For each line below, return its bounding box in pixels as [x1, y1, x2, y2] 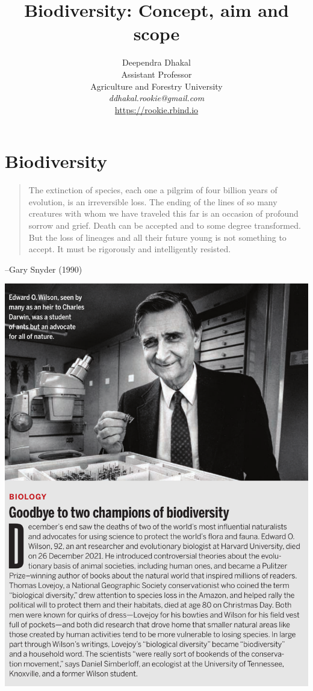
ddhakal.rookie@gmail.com [108, 91, 205, 104]
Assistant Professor [121, 67, 192, 80]
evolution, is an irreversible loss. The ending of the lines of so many [28, 195, 277, 208]
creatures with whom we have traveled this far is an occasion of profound [28, 207, 299, 220]
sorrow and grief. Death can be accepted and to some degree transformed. [28, 219, 301, 231]
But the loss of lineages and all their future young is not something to [28, 231, 287, 243]
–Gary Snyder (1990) [5, 262, 82, 275]
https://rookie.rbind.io [114, 103, 199, 116]
